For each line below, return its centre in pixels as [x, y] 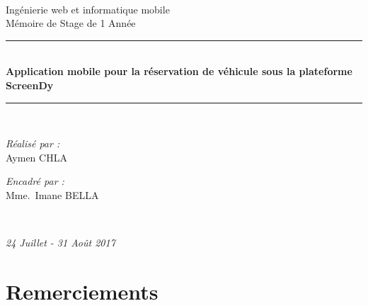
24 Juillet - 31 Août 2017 [61, 243]
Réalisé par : [33, 143]
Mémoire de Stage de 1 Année [71, 23]
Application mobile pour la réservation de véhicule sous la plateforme [179, 71]
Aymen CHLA [36, 157]
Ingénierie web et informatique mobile [88, 9]
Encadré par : [35, 181]
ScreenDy [30, 85]
